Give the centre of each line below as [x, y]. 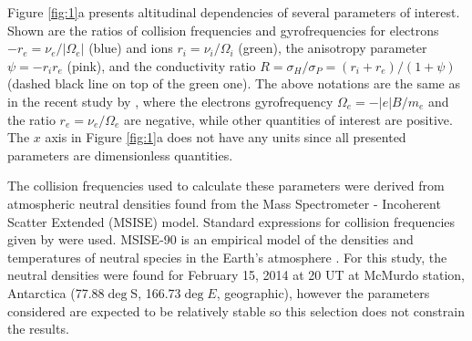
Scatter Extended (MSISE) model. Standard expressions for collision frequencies [231, 221]
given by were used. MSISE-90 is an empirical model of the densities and [210, 239]
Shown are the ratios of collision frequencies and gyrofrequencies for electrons [223, 30]
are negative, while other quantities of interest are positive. [288, 119]
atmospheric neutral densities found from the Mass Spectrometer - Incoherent [224, 203]
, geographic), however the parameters [323, 292]
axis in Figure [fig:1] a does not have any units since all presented [226, 137]
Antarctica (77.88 [56, 292]
